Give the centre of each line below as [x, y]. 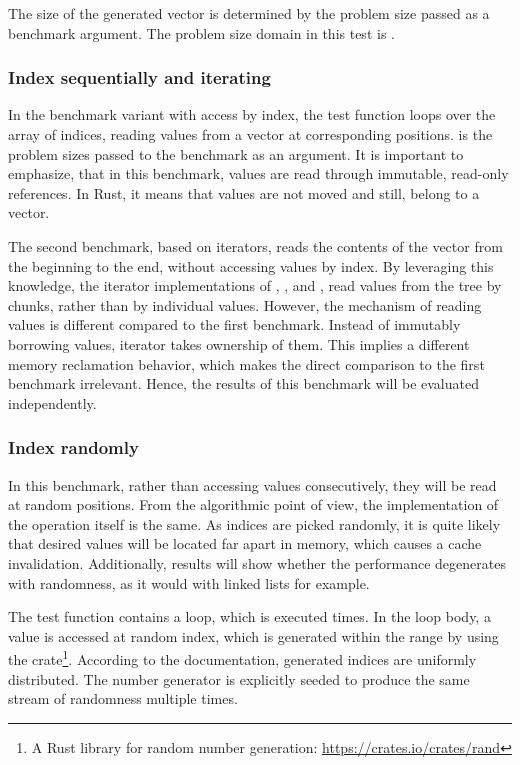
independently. [52, 402]
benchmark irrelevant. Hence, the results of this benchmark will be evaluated [243, 383]
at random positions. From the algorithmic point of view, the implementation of [253, 504]
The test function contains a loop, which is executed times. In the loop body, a [249, 616]
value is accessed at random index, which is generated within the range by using [253, 635]
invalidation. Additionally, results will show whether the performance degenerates [257, 562]
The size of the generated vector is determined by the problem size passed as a [249, 13]
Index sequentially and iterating [139, 77]
